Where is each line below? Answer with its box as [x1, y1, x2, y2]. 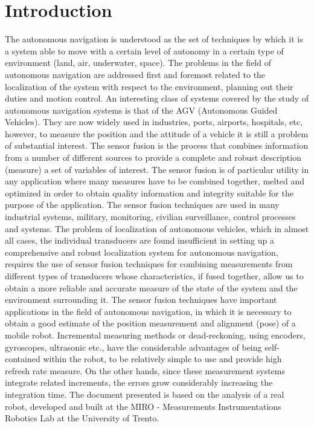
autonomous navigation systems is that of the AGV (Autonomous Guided [5, 103, 278, 116]
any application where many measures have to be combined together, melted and [5, 175, 305, 187]
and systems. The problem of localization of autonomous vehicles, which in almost [5, 222, 309, 235]
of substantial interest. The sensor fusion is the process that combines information [5, 139, 309, 152]
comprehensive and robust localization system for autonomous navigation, [5, 245, 278, 258]
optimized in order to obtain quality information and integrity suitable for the [5, 186, 293, 199]
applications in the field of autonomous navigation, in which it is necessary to [5, 305, 292, 317]
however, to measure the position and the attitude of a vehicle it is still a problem [5, 127, 309, 140]
